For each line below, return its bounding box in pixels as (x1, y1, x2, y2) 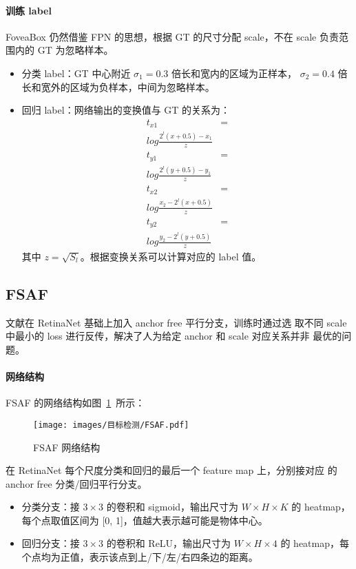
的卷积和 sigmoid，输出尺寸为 (106, 499, 239, 514)
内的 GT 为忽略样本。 (14, 43, 114, 57)
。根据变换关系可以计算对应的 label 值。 (80, 249, 262, 263)
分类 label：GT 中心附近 (21, 65, 131, 80)
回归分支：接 (21, 536, 80, 550)
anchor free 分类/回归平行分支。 (6, 476, 147, 490)
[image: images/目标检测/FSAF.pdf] (33, 420, 189, 430)
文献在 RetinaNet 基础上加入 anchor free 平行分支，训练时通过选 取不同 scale (6, 315, 347, 329)
